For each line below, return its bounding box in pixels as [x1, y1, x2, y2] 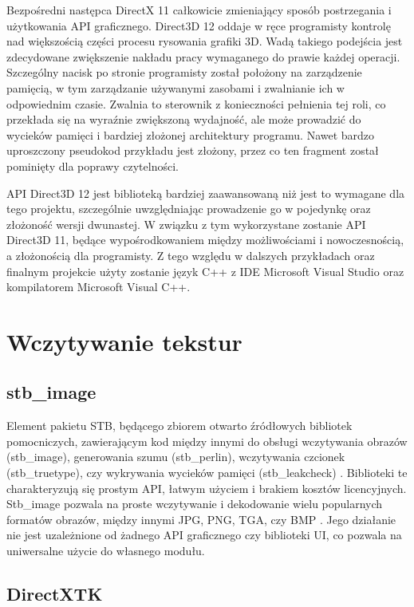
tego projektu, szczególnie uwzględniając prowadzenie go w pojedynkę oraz [6, 200, 371, 217]
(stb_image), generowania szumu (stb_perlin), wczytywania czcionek [6, 448, 345, 465]
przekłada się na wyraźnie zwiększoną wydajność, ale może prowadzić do [6, 111, 361, 128]
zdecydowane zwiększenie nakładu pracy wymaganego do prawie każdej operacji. [6, 48, 400, 65]
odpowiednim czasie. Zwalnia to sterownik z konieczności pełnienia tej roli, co [6, 95, 386, 112]
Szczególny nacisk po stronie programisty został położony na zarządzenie [6, 64, 362, 81]
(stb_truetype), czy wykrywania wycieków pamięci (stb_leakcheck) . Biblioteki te [6, 464, 408, 481]
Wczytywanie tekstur [6, 325, 242, 357]
